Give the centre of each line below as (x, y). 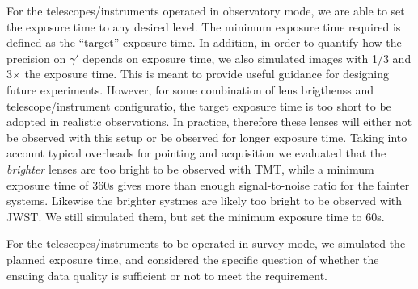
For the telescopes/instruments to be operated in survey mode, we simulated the (206, 243)
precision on (36, 58)
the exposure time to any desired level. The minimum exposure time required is (204, 26)
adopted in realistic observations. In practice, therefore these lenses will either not (209, 121)
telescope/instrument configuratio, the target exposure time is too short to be (199, 105)
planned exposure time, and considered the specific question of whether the (193, 259)
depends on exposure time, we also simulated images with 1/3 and (247, 58)
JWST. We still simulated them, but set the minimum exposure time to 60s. (196, 216)
